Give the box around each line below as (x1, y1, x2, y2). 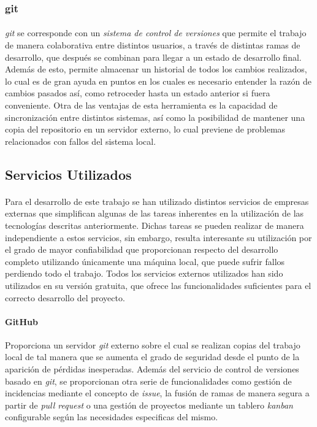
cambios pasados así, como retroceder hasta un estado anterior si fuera (5, 87, 270, 99)
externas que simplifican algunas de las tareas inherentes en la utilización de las (5, 207, 304, 220)
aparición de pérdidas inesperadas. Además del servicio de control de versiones (5, 363, 299, 375)
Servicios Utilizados (5, 164, 132, 183)
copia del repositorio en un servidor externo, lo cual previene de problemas (5, 123, 286, 136)
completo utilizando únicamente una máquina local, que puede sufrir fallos (5, 255, 285, 267)
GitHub (5, 315, 38, 328)
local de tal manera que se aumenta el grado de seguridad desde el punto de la (5, 350, 300, 363)
